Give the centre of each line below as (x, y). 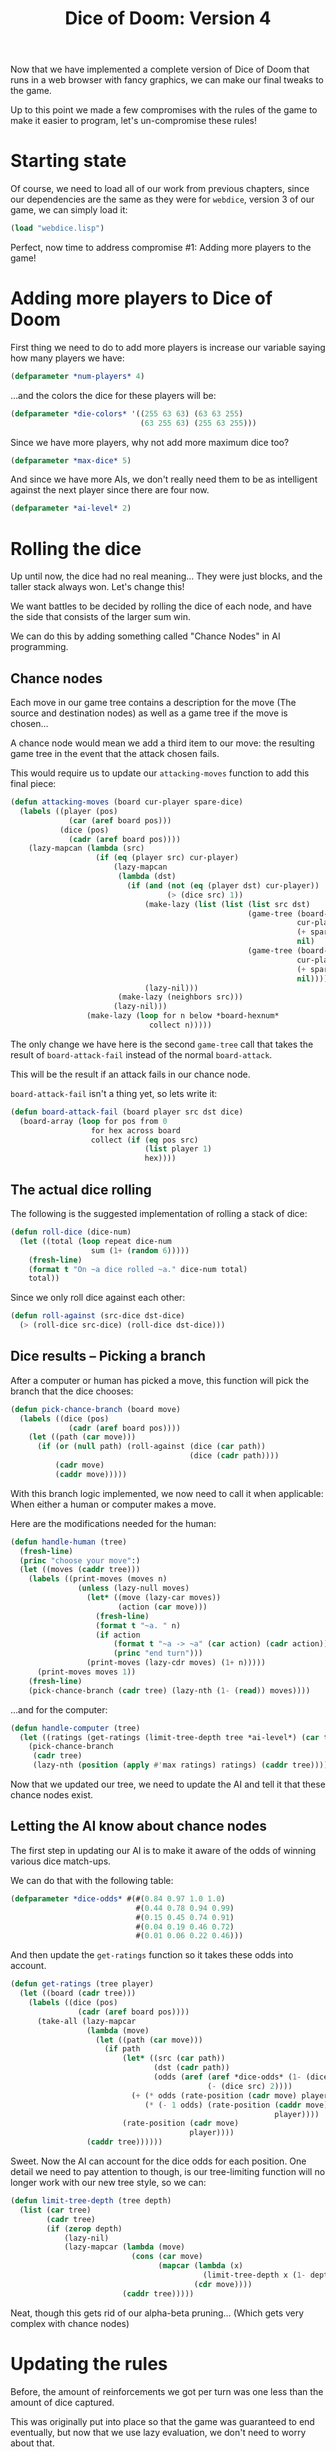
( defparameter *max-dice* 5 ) (71, 460)
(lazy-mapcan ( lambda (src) (86, 848)
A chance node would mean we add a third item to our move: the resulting (162, 743)
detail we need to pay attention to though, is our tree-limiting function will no (168, 2171)
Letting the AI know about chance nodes (139, 1826)
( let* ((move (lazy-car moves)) (154, 1598)
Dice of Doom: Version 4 (168, 18)
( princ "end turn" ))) (158, 1653)
